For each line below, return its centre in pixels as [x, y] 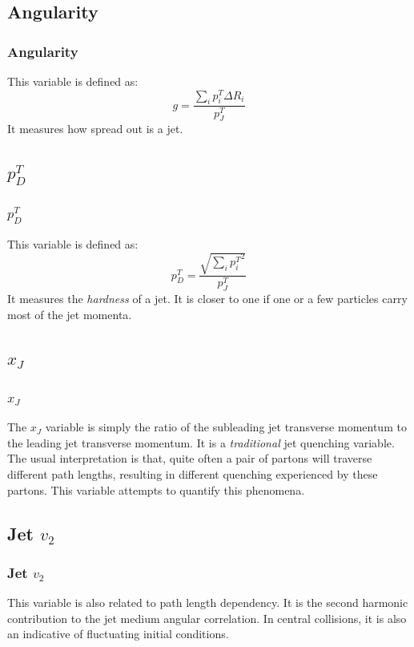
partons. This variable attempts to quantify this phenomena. [156, 489]
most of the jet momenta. [70, 314]
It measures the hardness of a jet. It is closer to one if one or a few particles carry [207, 298]
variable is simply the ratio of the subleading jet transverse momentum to [226, 427]
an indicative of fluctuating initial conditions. [118, 634]
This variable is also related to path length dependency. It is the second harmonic [208, 603]
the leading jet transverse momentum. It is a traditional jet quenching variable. [201, 442]
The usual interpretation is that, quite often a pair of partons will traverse [190, 458]
